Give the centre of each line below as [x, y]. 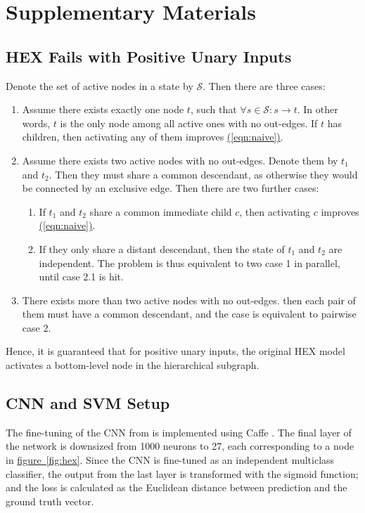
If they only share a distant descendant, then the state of [162, 248]
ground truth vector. [50, 501]
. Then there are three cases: [264, 85]
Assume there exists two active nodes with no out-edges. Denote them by [180, 160]
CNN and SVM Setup [88, 403]
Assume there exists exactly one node [103, 109]
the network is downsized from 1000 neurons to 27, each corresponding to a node [180, 446]
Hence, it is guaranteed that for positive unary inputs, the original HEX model [175, 351]
